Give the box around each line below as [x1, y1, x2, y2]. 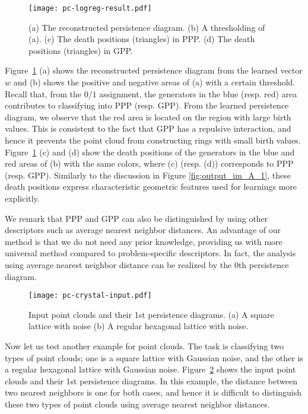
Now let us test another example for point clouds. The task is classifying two [5, 339, 284, 352]
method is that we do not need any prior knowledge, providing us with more [5, 235, 282, 247]
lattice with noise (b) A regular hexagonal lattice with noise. [28, 320, 249, 332]
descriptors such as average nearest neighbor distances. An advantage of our [5, 224, 281, 236]
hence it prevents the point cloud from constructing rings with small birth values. [5, 134, 301, 146]
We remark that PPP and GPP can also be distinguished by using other [5, 212, 268, 224]
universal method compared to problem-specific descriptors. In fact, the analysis [5, 247, 296, 259]
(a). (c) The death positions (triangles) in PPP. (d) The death [28, 33, 255, 45]
